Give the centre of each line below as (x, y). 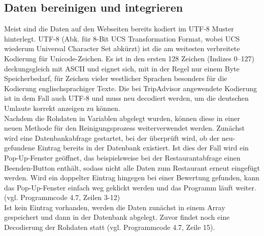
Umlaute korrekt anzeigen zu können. (62, 108)
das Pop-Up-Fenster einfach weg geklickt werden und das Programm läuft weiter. (130, 187)
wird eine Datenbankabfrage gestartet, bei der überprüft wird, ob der (112, 137)
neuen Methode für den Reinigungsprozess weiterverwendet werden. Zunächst (124, 128)
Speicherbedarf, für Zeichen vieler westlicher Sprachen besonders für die (116, 78)
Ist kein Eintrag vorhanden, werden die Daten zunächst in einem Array (115, 207)
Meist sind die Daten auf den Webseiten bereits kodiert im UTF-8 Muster (119, 29)
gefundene (20, 148)
